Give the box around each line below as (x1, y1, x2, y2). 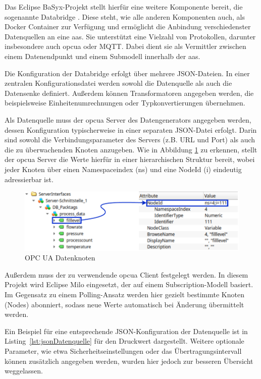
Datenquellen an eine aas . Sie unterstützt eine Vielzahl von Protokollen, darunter (5, 31, 256, 41)
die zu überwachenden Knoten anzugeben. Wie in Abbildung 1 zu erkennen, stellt (5, 144, 257, 154)
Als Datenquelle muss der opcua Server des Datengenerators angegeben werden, (5, 114, 251, 125)
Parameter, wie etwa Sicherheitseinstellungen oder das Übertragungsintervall (5, 345, 242, 356)
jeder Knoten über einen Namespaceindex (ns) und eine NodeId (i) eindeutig (5, 164, 242, 174)
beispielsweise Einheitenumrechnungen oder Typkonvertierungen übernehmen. (5, 97, 245, 108)
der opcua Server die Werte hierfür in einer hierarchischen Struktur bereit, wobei (5, 154, 255, 165)
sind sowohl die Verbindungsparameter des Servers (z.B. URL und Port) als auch (5, 134, 255, 145)
